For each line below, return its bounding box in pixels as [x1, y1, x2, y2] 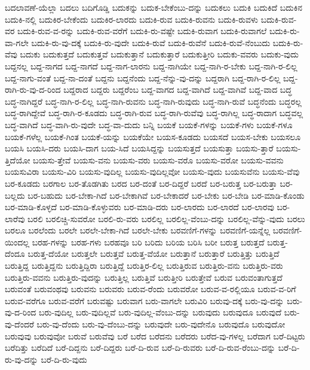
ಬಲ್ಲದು [5, 189, 25, 201]
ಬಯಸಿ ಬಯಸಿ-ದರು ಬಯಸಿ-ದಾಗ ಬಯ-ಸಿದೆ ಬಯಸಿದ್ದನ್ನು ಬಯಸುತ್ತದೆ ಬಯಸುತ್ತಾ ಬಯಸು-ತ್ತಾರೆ [5, 142, 274, 154]
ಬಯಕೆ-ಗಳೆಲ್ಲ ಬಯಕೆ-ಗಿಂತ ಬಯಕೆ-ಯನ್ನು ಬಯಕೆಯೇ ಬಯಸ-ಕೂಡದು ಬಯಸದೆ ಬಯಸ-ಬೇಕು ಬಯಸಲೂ [5, 130, 301, 142]
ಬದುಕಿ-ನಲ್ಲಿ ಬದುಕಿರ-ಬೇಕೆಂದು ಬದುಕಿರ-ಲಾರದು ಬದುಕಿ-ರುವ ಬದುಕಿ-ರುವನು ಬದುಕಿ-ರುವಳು [5, 13, 259, 25]
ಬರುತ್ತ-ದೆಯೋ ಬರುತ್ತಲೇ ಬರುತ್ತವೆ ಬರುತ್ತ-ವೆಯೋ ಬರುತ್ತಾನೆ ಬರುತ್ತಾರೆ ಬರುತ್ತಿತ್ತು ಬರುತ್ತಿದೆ [27, 247, 280, 260]
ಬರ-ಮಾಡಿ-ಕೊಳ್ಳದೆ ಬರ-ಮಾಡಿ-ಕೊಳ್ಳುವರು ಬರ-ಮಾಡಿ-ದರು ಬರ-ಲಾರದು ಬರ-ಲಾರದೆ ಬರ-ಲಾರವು [5, 201, 274, 213]
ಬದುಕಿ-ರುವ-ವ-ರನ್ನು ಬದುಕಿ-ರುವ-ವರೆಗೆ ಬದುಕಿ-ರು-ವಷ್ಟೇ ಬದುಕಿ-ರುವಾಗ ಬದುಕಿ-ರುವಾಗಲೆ [17, 25, 267, 37]
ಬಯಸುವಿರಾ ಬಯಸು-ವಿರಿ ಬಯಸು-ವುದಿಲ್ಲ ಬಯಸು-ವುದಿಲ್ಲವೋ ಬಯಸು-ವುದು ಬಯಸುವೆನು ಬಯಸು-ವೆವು [5, 165, 300, 178]
